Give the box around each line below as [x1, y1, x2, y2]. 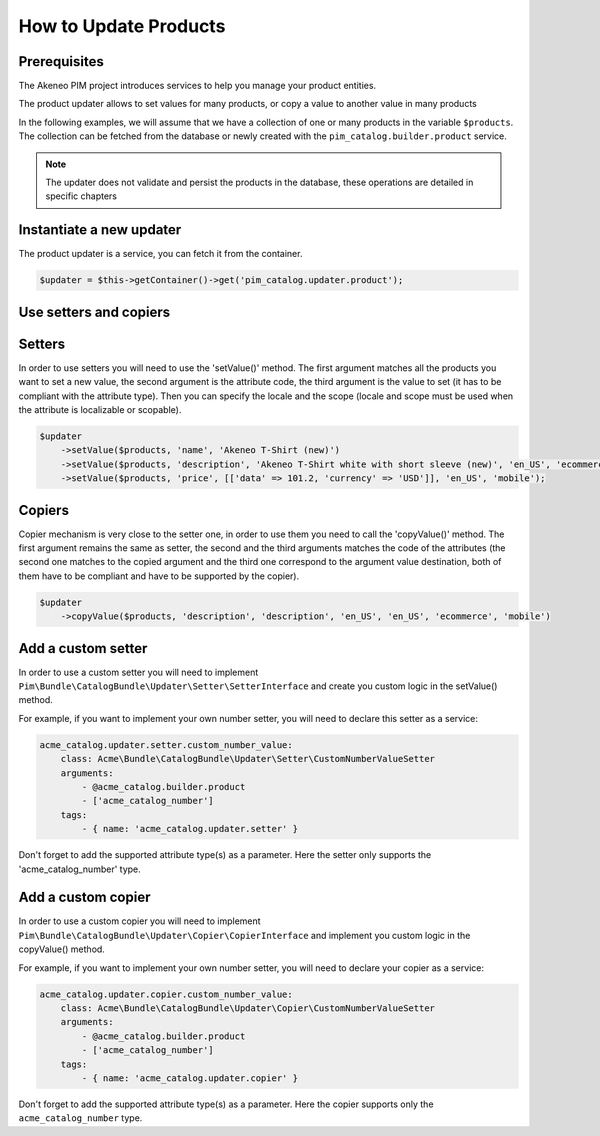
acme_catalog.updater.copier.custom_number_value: [39, 988, 294, 1000]
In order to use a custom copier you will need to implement [18, 915, 261, 927]
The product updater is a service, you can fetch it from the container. [18, 248, 303, 260]
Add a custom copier [18, 889, 151, 906]
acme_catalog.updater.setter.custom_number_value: [39, 739, 294, 750]
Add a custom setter [18, 640, 148, 657]
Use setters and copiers [18, 303, 171, 320]
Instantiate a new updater [18, 221, 182, 239]
